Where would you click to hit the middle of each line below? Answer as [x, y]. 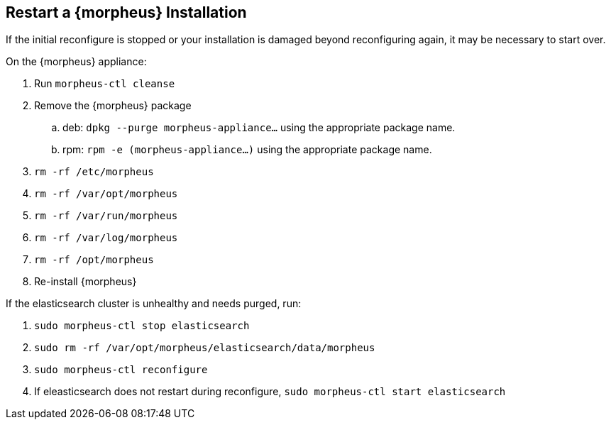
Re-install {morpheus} [86, 282]
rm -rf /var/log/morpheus [106, 238]
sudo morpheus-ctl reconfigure [121, 370]
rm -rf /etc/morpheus [94, 172]
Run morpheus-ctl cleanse [105, 84]
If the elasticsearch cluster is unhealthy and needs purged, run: [154, 304]
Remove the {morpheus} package [113, 106]
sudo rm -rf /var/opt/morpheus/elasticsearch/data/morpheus [205, 348]
